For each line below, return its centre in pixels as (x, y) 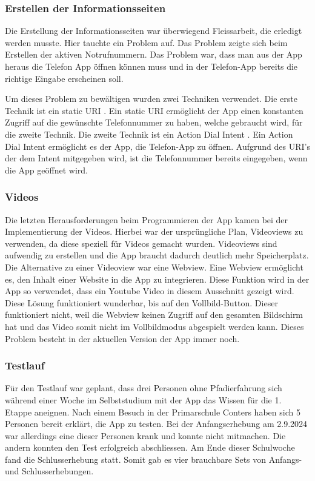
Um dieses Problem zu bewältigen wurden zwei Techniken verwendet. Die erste (151, 99)
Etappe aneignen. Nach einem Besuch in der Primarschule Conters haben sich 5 (153, 412)
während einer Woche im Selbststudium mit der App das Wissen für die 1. (143, 399)
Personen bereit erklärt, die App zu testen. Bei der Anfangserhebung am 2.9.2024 (156, 424)
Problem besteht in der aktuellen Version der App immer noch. (122, 338)
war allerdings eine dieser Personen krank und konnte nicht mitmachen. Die (145, 435)
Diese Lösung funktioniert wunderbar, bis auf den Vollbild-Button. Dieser (141, 302)
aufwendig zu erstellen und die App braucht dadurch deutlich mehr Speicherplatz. (157, 255)
